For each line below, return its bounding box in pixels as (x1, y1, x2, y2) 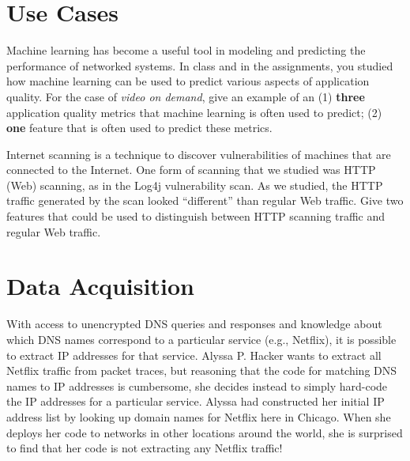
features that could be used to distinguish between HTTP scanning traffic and (6, 208, 385, 225)
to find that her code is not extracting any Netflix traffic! (6, 440, 283, 456)
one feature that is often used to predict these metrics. (6, 119, 273, 136)
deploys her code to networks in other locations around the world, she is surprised (6, 424, 403, 440)
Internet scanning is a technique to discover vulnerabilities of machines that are (6, 145, 391, 162)
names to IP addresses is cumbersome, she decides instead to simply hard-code (6, 377, 388, 394)
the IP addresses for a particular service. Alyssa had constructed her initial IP (6, 393, 385, 410)
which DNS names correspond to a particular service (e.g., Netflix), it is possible (6, 331, 397, 347)
